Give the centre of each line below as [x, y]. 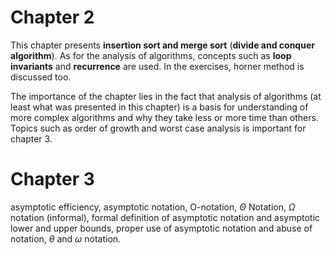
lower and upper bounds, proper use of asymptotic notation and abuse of [161, 228]
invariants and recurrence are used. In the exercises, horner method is [157, 66]
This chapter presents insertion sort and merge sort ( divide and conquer [162, 45]
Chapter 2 [52, 17]
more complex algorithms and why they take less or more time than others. [164, 117]
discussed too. [41, 77]
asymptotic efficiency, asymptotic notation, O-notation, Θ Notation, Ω [153, 207]
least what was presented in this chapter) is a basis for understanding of [159, 107]
